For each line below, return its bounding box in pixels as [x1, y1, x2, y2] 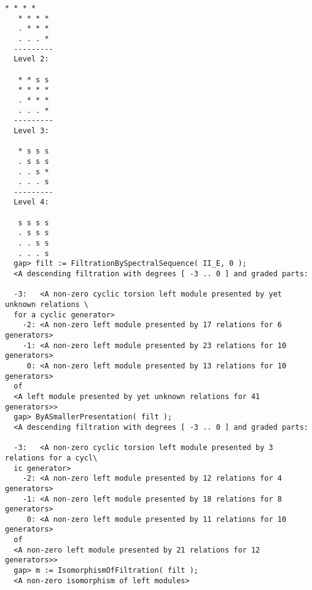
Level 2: [14, 55, 49, 64]
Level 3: [14, 126, 49, 135]
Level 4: [14, 198, 49, 207]
